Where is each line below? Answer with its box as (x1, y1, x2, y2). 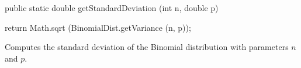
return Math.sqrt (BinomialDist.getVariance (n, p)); (5, 21, 191, 33)
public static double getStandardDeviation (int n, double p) (5, 2, 219, 13)
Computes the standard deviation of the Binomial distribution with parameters (5, 41, 289, 53)
